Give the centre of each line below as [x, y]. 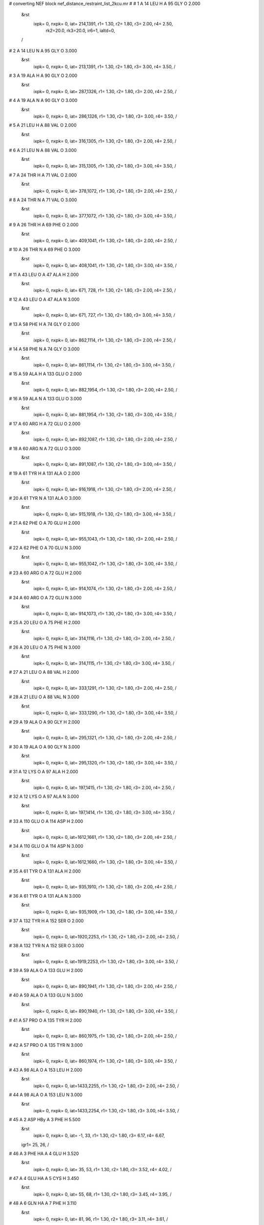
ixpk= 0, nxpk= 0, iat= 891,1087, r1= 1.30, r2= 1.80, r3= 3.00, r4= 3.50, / [105, 464]
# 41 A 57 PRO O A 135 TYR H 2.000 [45, 1020]
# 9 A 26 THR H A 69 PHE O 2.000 [44, 225]
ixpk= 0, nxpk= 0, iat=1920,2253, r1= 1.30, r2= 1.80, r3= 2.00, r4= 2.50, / [106, 936]
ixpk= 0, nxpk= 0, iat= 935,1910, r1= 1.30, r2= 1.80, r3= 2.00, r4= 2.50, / [105, 887]
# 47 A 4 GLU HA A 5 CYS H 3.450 [44, 1178]
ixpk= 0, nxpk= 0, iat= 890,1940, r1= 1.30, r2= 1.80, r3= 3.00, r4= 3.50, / [106, 1011]
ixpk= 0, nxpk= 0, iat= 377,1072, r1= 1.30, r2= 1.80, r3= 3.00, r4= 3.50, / [105, 216]
